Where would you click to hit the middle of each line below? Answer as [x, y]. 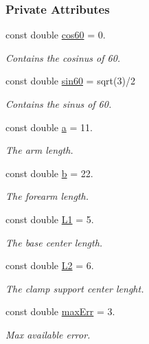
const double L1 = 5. [50, 219]
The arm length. [39, 150]
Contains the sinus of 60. [59, 104]
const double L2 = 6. [50, 265]
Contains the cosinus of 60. [63, 57]
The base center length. [54, 242]
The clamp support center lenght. [75, 288]
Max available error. [48, 334]
